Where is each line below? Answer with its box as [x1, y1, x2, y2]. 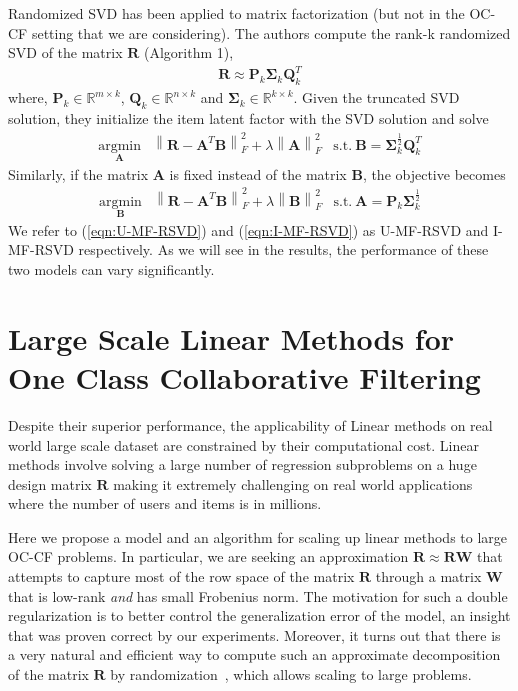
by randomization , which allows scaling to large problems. [110, 664, 472, 685]
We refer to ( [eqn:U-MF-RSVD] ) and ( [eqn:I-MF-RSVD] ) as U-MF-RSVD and [8, 219, 489, 240]
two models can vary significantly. [8, 259, 215, 279]
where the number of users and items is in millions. [8, 493, 322, 514]
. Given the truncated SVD [293, 87, 460, 108]
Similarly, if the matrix [8, 163, 149, 184]
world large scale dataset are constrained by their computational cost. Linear [8, 434, 479, 455]
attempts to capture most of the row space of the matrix [8, 566, 355, 587]
